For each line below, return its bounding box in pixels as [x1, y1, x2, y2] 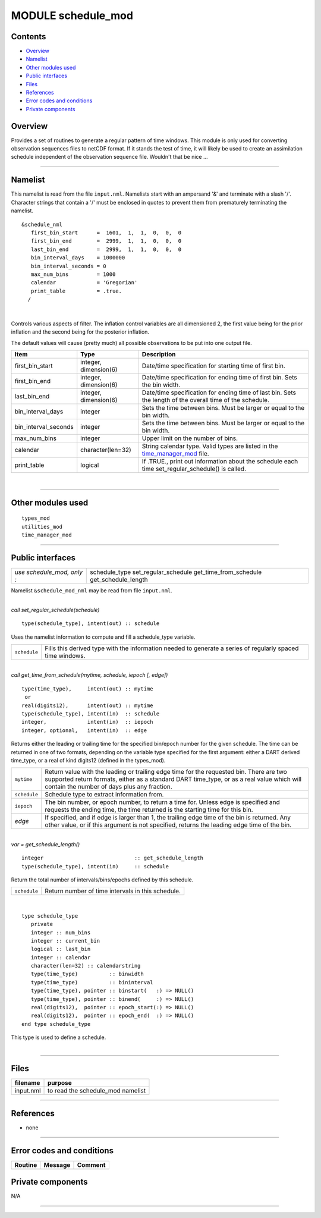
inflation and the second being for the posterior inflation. [11, 328, 150, 335]
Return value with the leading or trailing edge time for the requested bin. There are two [45, 768, 288, 776]
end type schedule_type [21, 1021, 91, 1027]
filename [14, 1079, 40, 1087]
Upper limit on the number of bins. [141, 434, 238, 442]
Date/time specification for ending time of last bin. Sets [141, 388, 297, 397]
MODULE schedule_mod [11, 9, 134, 22]
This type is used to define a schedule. [11, 1034, 106, 1041]
